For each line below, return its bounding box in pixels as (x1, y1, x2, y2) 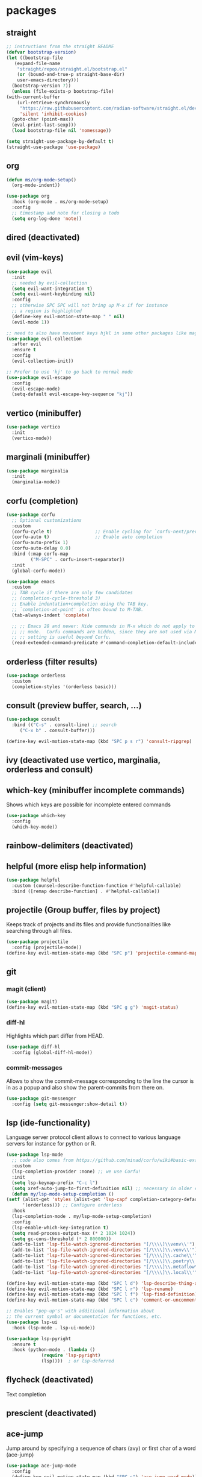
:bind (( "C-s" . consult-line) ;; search (11, 722, 117, 728)
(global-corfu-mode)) (11, 568, 66, 574)
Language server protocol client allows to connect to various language (6, 1134, 181, 1141)
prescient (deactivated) (6, 1408, 97, 1419)
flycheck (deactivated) (6, 1375, 94, 1385)
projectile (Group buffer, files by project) (6, 905, 161, 915)
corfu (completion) (6, 495, 79, 506)
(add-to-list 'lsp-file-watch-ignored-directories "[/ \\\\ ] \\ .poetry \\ (11, 1258, 195, 1264)
